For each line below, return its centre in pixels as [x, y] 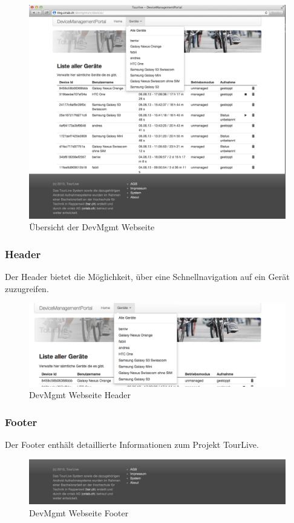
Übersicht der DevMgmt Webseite [92, 227]
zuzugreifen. [27, 288]
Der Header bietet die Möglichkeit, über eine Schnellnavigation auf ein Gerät [147, 277]
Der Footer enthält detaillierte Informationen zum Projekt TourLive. [132, 445]
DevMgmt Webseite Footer [79, 512]
